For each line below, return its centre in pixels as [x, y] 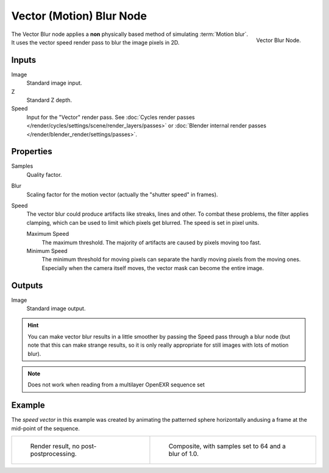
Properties [32, 151]
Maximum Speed [48, 234]
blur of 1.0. [184, 454]
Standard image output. [56, 308]
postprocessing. [54, 454]
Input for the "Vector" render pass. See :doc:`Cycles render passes [111, 117]
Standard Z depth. [49, 100]
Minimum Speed [47, 251]
